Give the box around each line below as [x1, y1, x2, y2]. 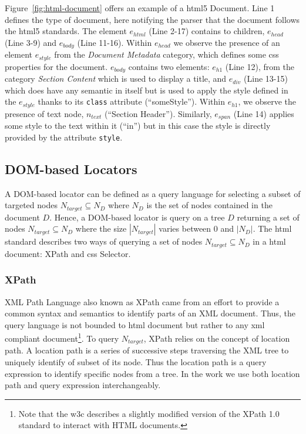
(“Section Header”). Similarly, [105, 107, 212, 119]
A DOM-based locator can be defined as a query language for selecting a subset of [5, 187, 301, 199]
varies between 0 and [159, 222, 234, 235]
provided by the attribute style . [5, 131, 123, 143]
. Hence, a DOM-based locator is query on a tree [49, 211, 225, 223]
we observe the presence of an [173, 36, 280, 48]
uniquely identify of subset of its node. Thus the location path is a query [5, 356, 267, 368]
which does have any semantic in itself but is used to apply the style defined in [5, 84, 288, 96]
